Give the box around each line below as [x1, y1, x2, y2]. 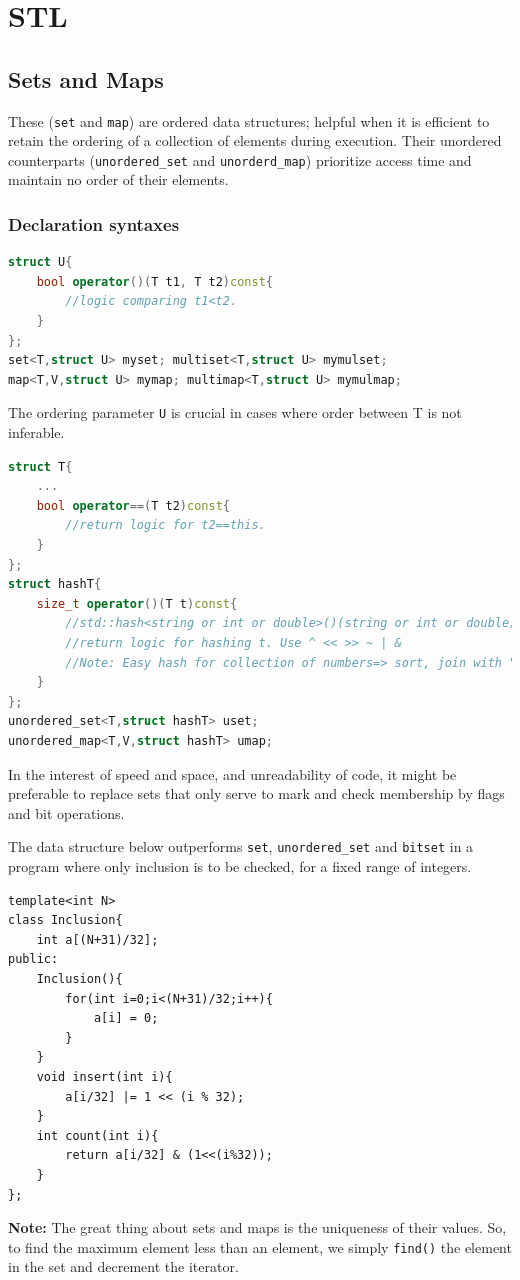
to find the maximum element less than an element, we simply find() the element [8, 1236, 512, 1257]
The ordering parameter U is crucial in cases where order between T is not [8, 402, 462, 423]
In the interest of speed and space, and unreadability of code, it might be [8, 763, 457, 784]
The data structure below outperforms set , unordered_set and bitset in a [8, 836, 474, 857]
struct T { [8, 459, 73, 474]
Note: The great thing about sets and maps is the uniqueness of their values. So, [8, 1217, 507, 1238]
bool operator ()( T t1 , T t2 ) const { [36, 274, 273, 289]
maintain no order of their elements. [8, 169, 229, 190]
